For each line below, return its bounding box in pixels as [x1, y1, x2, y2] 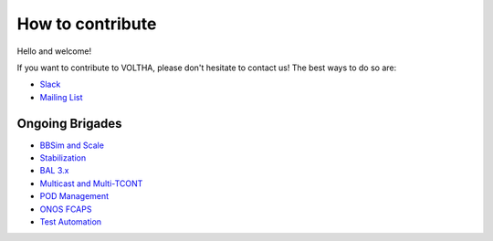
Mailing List [39, 91, 83, 102]
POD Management [39, 191, 110, 202]
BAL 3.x [39, 165, 69, 176]
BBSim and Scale [39, 140, 105, 151]
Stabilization [39, 152, 87, 163]
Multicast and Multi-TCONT [39, 178, 143, 189]
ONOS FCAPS [39, 204, 92, 215]
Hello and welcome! [16, 46, 91, 57]
